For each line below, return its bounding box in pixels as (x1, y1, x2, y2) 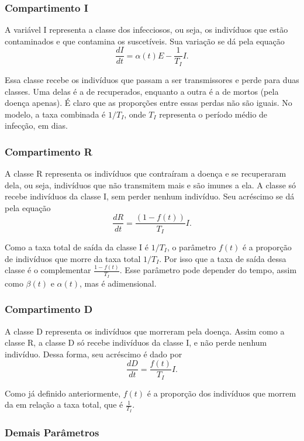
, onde (124, 108, 146, 120)
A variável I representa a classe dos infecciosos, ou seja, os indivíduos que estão (5, 23, 288, 36)
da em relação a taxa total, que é (5, 398, 123, 411)
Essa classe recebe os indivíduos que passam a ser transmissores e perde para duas (5, 73, 299, 85)
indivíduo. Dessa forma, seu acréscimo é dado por (5, 347, 182, 360)
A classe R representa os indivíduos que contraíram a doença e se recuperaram (5, 167, 286, 180)
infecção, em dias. (5, 119, 68, 132)
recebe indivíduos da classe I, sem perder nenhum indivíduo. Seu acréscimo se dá (5, 190, 295, 202)
